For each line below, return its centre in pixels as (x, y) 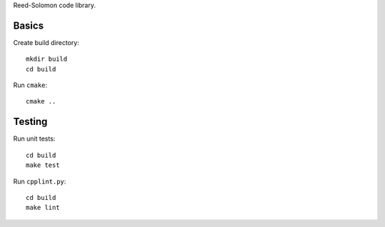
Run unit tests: (34, 138)
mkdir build (47, 59)
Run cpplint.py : (40, 181)
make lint (43, 208)
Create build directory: (46, 42)
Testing (30, 122)
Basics (29, 25)
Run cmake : (30, 85)
